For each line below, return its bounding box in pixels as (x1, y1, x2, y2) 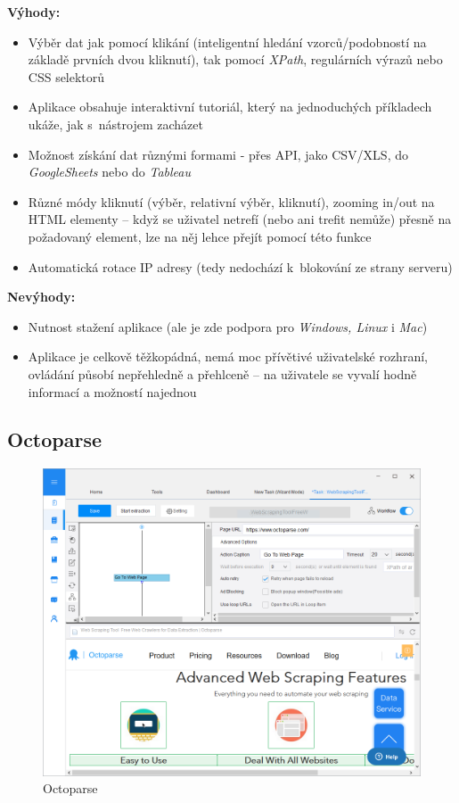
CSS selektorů (28, 67, 105, 86)
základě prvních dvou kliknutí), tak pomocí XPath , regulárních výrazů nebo (28, 50, 443, 69)
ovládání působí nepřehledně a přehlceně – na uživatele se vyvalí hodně (28, 364, 417, 383)
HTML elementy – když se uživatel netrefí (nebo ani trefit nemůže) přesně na (28, 210, 452, 228)
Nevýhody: (7, 287, 76, 306)
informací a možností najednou (28, 382, 197, 401)
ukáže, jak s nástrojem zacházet (28, 114, 203, 133)
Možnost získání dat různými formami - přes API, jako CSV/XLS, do (28, 145, 408, 163)
